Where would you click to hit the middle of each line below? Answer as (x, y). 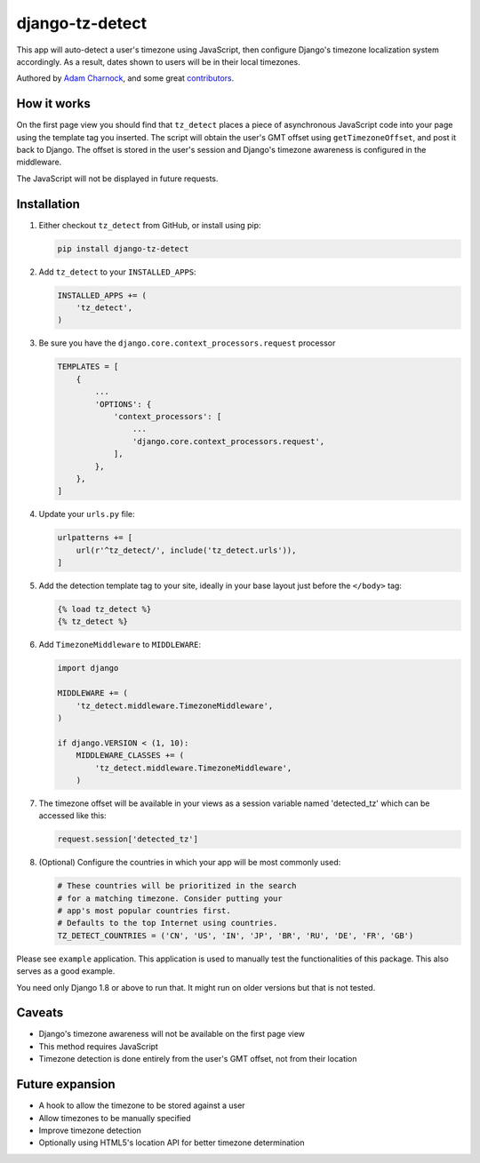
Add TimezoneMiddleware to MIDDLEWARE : (120, 645)
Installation (48, 204)
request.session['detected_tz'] (128, 839)
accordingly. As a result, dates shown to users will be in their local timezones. (159, 61)
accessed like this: (72, 816)
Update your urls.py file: (87, 514)
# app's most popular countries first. (144, 911)
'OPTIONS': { (123, 404)
